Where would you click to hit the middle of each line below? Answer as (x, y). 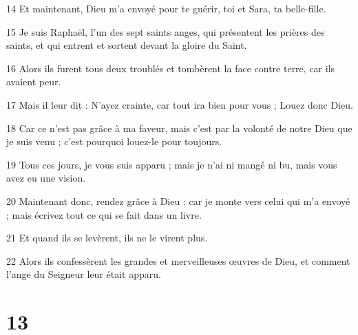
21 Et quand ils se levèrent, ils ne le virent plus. (107, 238)
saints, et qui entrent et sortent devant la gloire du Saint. (127, 45)
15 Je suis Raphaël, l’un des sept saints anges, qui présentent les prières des (166, 31)
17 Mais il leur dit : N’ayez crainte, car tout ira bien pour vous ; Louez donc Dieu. (180, 104)
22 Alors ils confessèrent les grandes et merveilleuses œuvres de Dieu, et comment (178, 260)
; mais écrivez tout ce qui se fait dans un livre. (104, 214)
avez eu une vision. (46, 178)
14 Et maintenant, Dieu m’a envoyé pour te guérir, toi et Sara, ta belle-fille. (166, 8)
